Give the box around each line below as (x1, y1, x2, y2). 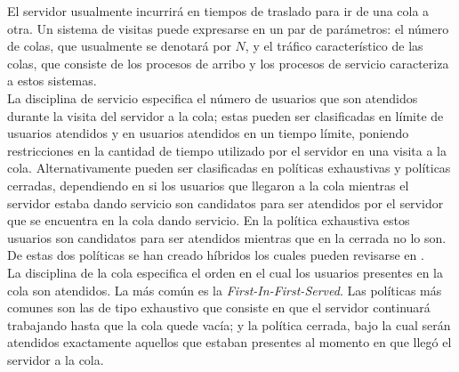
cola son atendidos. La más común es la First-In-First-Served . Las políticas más (7, 280, 442, 299)
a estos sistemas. (7, 71, 97, 90)
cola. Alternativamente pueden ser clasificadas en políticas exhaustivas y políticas (7, 158, 451, 177)
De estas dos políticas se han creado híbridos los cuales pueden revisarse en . (7, 246, 424, 264)
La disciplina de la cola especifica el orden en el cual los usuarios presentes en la (7, 263, 444, 281)
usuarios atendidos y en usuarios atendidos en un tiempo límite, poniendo (7, 124, 409, 142)
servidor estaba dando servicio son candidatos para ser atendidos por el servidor (7, 193, 444, 212)
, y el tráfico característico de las (245, 36, 423, 55)
